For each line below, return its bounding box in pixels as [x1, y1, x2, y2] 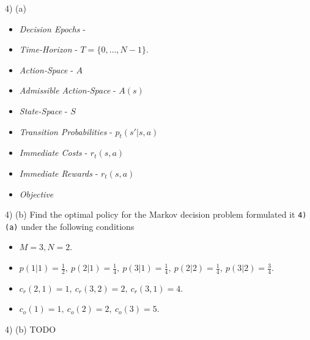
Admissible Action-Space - [19, 84, 116, 97]
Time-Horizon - [19, 43, 78, 56]
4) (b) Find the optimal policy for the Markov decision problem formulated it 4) [5, 208, 307, 221]
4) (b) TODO [5, 323, 56, 336]
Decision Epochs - [19, 22, 86, 35]
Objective [19, 187, 54, 200]
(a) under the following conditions [5, 220, 135, 232]
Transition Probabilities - [19, 125, 113, 138]
